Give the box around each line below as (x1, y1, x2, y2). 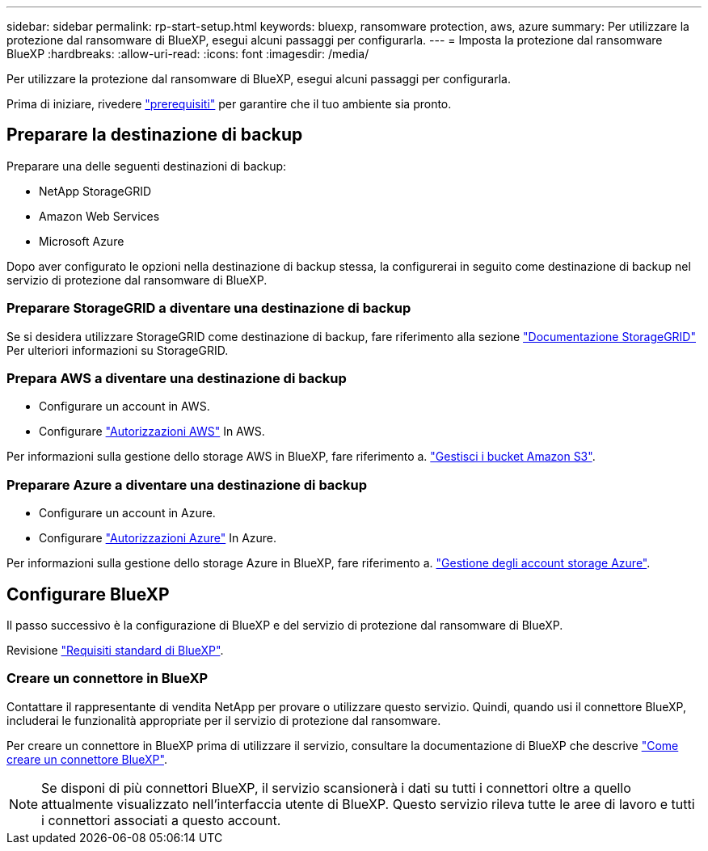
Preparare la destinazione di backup (6, 124, 303, 145)
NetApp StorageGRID (39, 183, 152, 198)
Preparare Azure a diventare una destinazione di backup (6, 476, 367, 493)
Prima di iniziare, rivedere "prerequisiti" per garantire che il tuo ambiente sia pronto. (6, 97, 452, 111)
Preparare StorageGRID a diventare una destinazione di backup (6, 300, 411, 317)
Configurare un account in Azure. (39, 506, 216, 520)
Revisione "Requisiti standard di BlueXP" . (6, 642, 224, 657)
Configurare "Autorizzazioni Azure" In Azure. (39, 531, 277, 546)
